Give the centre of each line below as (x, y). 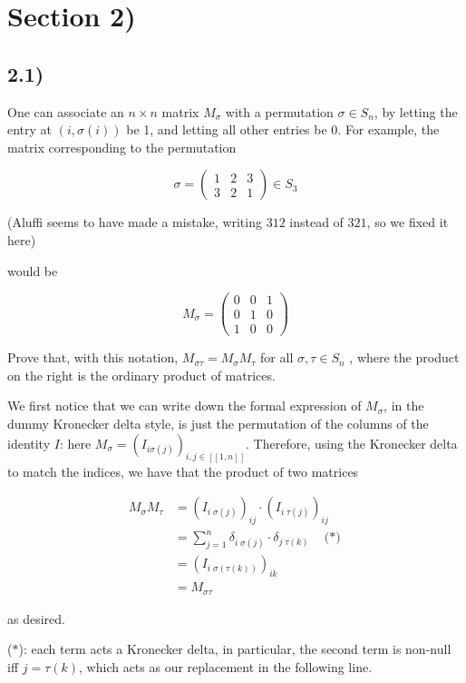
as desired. (36, 618)
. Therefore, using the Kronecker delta (352, 443)
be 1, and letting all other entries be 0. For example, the (283, 129)
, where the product (404, 357)
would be (33, 270)
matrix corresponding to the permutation (122, 147)
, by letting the (416, 111)
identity (29, 443)
